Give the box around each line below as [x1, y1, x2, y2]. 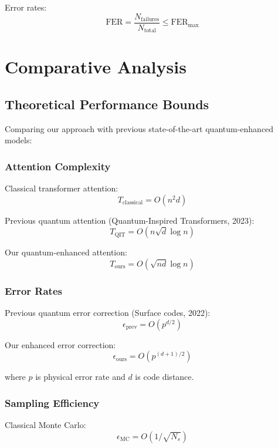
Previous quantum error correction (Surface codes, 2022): [5, 306, 211, 319]
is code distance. [135, 370, 194, 383]
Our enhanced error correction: [5, 338, 116, 351]
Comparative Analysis [5, 55, 187, 79]
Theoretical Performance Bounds [5, 95, 209, 113]
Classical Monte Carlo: [5, 419, 86, 431]
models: [5, 134, 32, 146]
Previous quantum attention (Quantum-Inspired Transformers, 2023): [5, 214, 255, 226]
